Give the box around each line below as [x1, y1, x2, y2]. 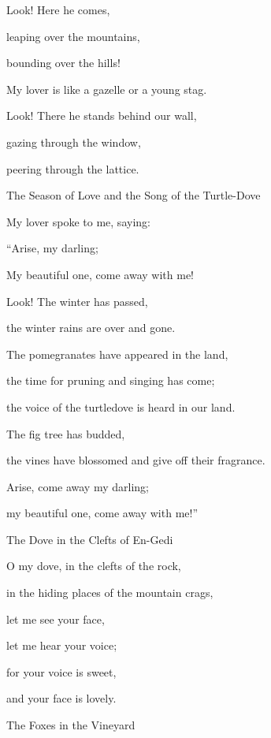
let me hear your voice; [6, 637, 117, 654]
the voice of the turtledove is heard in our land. [6, 398, 236, 415]
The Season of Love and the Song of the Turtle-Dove [6, 187, 261, 203]
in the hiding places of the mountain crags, [6, 584, 213, 601]
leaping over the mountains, [6, 28, 140, 44]
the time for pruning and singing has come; [6, 372, 215, 389]
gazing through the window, [6, 133, 141, 150]
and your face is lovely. [6, 690, 117, 706]
